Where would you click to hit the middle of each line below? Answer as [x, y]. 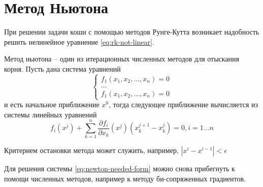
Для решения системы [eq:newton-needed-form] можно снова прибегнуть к [120, 168]
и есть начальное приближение [52, 104]
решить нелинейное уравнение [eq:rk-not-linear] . [79, 41]
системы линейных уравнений [51, 114]
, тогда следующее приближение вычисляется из [184, 104]
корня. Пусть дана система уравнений [62, 68]
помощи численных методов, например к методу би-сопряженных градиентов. [125, 178]
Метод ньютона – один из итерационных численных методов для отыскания [122, 59]
